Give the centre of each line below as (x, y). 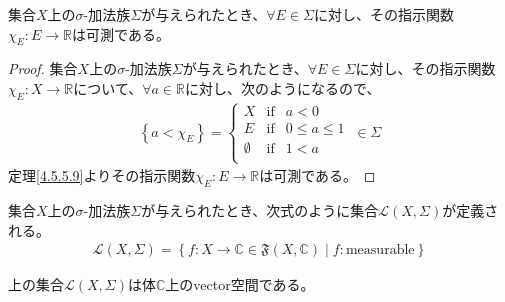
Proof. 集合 (43, 68)
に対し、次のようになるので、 (282, 87)
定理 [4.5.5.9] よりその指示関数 (102, 175)
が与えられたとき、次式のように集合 (260, 210)
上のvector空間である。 (240, 284)
